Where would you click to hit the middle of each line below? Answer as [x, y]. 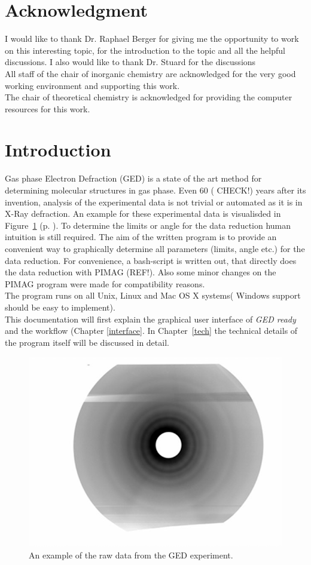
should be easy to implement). [60, 307]
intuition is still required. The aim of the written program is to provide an [141, 237]
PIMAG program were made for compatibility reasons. [105, 283]
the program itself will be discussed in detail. [87, 342]
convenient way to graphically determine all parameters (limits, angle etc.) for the [155, 248]
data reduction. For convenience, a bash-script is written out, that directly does [151, 260]
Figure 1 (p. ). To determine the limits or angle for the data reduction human [148, 225]
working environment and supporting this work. [92, 85]
